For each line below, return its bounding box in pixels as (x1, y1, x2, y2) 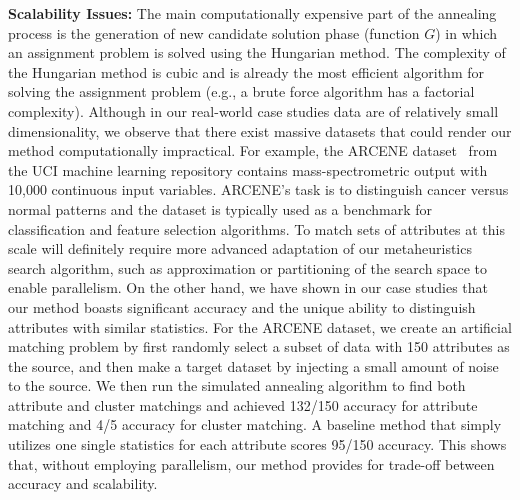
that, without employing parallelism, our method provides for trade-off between (8, 453, 495, 474)
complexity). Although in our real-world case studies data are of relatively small (8, 100, 499, 121)
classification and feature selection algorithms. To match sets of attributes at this (8, 218, 505, 239)
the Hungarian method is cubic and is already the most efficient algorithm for (8, 61, 484, 82)
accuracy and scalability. (8, 473, 158, 494)
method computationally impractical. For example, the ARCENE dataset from (8, 140, 498, 161)
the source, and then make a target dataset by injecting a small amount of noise (8, 355, 499, 376)
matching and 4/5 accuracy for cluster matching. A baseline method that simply (8, 414, 502, 435)
